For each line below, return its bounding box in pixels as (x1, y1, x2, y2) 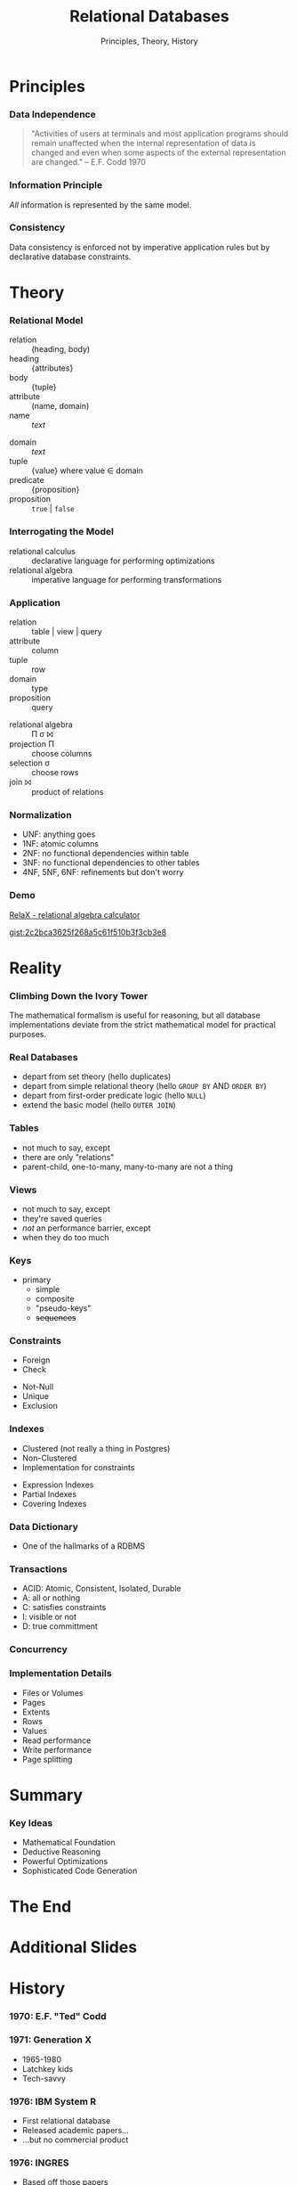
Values (21, 1725, 47, 1736)
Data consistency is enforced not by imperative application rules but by (9, 241, 270, 252)
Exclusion (21, 1401, 58, 1412)
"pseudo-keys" (35, 1303, 92, 1313)
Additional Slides (9, 1937, 138, 1958)
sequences (35, 1313, 76, 1323)
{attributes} (31, 363, 74, 373)
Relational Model (9, 314, 84, 326)
